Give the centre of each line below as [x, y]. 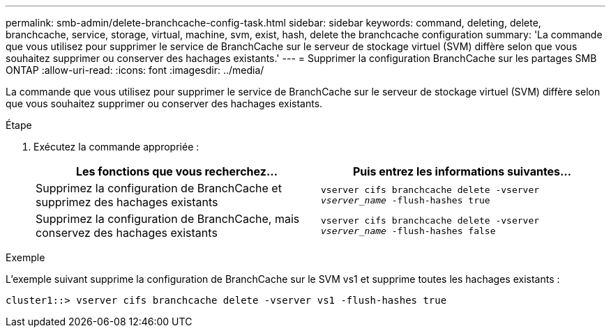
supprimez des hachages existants [127, 202]
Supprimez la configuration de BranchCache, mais [168, 219]
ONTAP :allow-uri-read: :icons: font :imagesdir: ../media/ [135, 70]
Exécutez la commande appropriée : [116, 147]
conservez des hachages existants [127, 233]
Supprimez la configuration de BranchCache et [159, 188]
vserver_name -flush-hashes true [406, 200]
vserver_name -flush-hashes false [408, 231]
